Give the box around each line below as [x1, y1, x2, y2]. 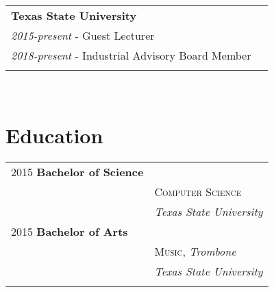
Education [5, 121, 103, 149]
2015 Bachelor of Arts [11, 223, 128, 239]
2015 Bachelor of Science [11, 163, 144, 180]
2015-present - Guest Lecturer [11, 27, 155, 43]
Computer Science [154, 183, 242, 199]
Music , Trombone [154, 243, 236, 259]
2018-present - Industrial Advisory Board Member [11, 47, 251, 63]
